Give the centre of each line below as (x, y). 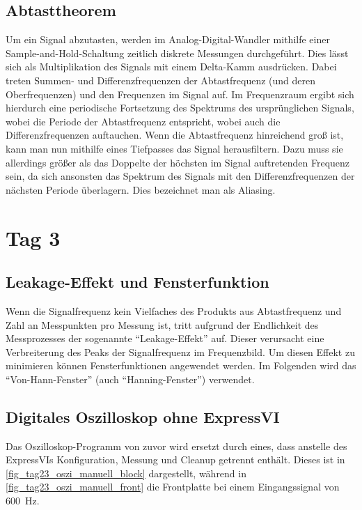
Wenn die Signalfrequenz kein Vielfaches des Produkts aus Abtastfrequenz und (174, 310)
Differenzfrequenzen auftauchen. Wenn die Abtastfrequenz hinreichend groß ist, (175, 135)
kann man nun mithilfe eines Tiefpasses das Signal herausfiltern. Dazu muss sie (174, 148)
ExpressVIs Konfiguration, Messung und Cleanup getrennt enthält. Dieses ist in (175, 459)
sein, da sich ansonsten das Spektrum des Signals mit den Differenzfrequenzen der (180, 176)
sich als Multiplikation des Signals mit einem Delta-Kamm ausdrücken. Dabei (171, 67)
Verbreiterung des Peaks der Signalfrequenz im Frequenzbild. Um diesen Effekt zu (180, 351)
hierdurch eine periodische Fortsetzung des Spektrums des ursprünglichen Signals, (180, 108)
